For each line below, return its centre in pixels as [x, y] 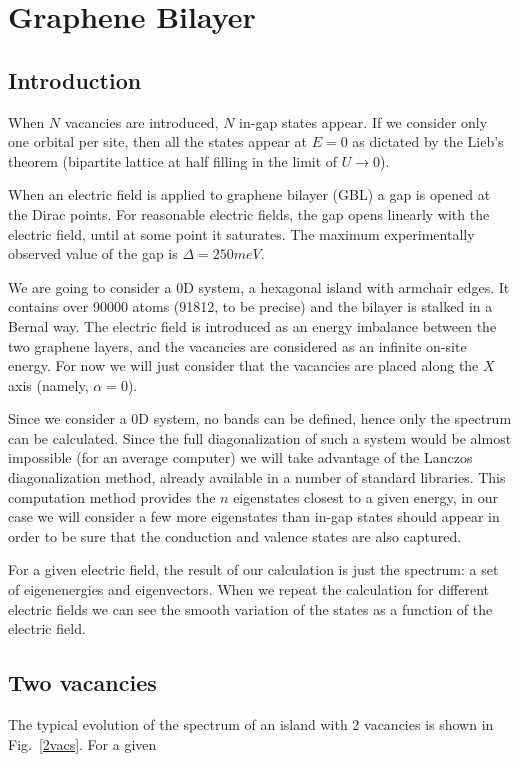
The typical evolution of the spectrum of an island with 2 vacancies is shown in [251, 724]
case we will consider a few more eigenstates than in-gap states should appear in [254, 516]
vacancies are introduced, [141, 121]
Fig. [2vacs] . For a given [82, 743]
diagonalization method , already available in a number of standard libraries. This [257, 477]
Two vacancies [82, 682]
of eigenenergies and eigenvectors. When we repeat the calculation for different [248, 589]
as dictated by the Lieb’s [428, 141]
